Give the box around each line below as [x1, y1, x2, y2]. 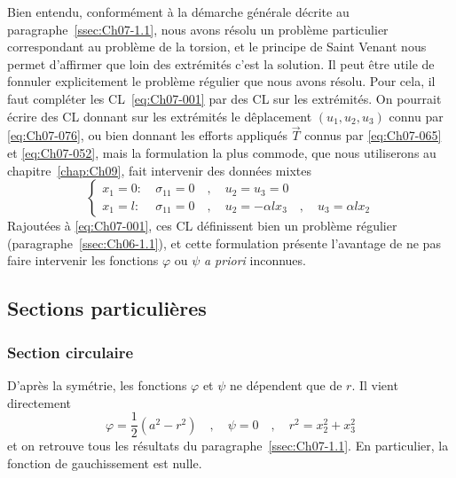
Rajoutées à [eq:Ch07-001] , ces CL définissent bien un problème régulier [7, 216, 397, 235]
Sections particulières [7, 294, 207, 322]
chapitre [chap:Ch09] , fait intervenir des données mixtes [7, 161, 311, 179]
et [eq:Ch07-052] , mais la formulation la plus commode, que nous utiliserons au [7, 143, 436, 161]
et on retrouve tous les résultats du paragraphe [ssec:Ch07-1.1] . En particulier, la [7, 436, 449, 455]
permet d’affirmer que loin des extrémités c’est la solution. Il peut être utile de [7, 54, 435, 73]
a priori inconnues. [203, 251, 306, 270]
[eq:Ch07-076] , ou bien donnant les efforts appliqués [7, 126, 288, 145]
